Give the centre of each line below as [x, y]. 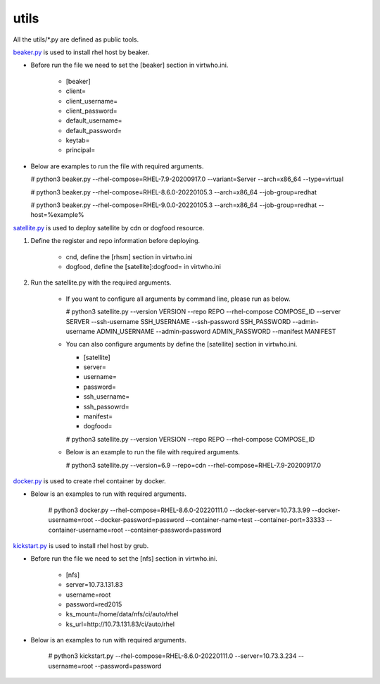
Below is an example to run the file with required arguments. [153, 452]
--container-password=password [173, 530]
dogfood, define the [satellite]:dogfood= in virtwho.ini [144, 266]
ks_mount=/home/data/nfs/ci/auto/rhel [122, 614]
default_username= [94, 120]
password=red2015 [94, 604]
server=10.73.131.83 [94, 585]
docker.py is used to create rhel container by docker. [90, 481]
